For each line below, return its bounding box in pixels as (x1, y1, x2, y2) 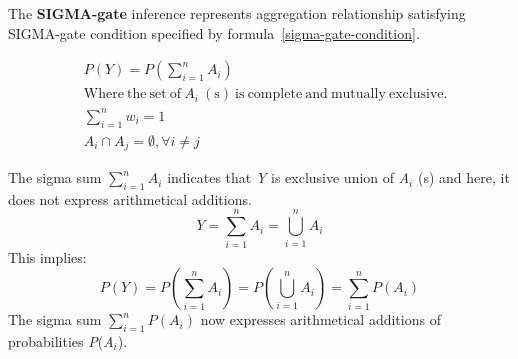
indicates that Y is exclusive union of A (167, 167, 410, 188)
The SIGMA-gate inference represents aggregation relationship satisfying (8, 3, 466, 23)
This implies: (8, 246, 87, 267)
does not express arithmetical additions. (8, 188, 252, 209)
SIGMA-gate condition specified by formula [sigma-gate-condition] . (8, 22, 420, 43)
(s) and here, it (417, 167, 510, 188)
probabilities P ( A (8, 330, 114, 351)
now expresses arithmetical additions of (200, 309, 441, 330)
